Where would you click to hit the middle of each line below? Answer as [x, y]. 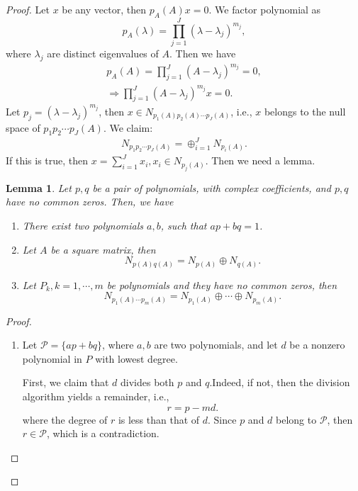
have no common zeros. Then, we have [90, 202]
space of [23, 127]
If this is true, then [47, 160]
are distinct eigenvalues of [103, 53]
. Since [222, 419]
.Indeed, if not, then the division [280, 382]
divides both [147, 382]
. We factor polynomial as [265, 9]
